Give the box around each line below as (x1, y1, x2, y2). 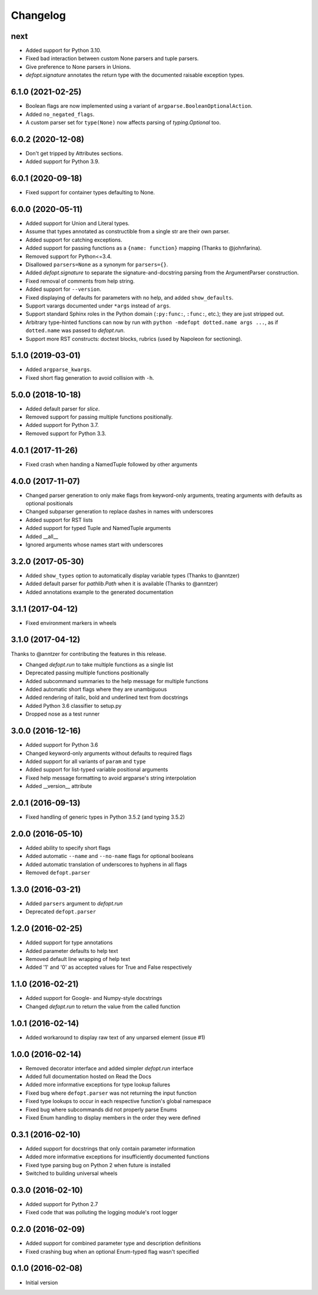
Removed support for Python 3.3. (25, 430, 107, 437)
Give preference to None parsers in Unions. (25, 63, 131, 70)
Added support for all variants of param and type (25, 757, 146, 765)
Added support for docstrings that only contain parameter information (25, 1145, 196, 1152)
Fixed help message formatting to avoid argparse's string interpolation (25, 774, 197, 781)
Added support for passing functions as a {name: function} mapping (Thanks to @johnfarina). (25, 244, 262, 251)
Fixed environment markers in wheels (25, 619, 117, 627)
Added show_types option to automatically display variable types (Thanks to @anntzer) (25, 572, 240, 579)
